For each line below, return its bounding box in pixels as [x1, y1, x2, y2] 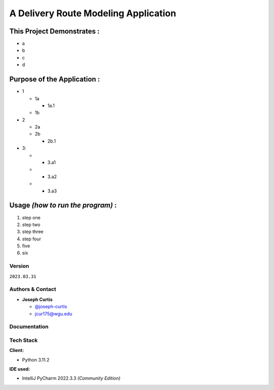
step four [22, 236, 42, 242]
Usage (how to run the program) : [9, 201, 117, 210]
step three [22, 229, 44, 235]
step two [22, 221, 41, 227]
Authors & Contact [9, 286, 56, 293]
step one [22, 214, 41, 220]
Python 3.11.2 [22, 356, 50, 363]
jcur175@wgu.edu [35, 310, 73, 317]
